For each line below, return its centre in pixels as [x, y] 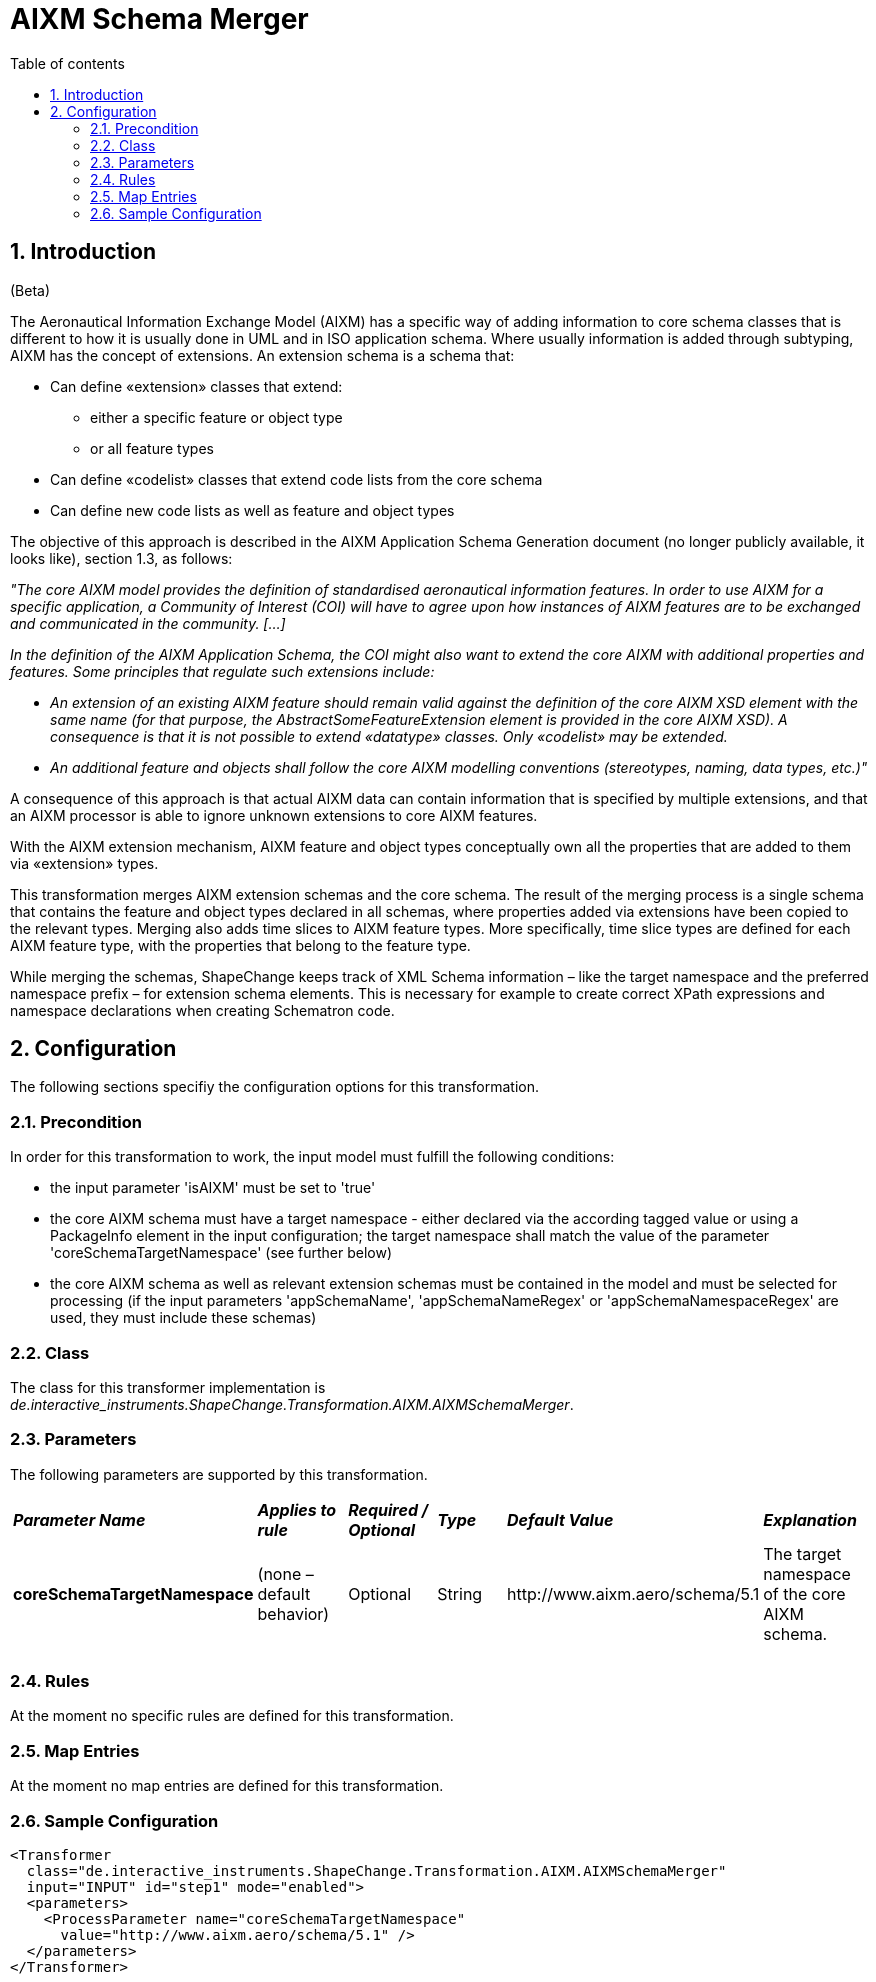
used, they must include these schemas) [183, 1318]
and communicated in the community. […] [148, 623]
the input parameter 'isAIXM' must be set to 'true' [213, 1188]
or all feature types [152, 448]
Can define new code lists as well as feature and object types [252, 510]
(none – [285, 1573]
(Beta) [30, 290]
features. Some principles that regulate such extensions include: [222, 671]
